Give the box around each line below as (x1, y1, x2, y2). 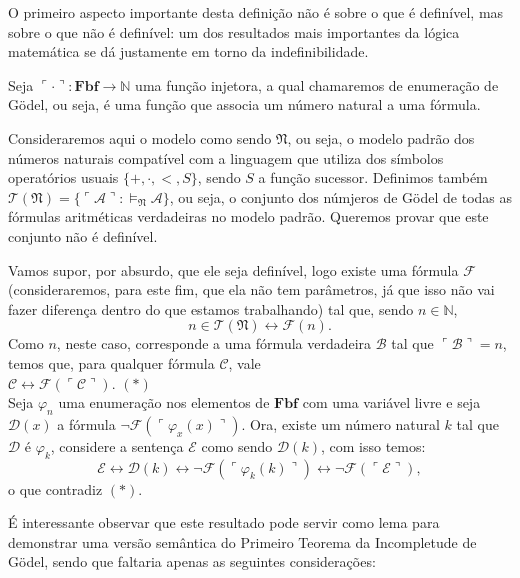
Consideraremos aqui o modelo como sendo (8, 127, 272, 148)
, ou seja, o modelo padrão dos (287, 127, 475, 148)
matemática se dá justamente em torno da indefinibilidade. (8, 41, 369, 62)
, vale (228, 352, 261, 373)
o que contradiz (8, 478, 103, 499)
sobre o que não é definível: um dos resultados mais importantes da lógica (8, 21, 460, 42)
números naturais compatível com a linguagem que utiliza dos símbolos (8, 147, 444, 168)
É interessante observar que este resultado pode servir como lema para (8, 512, 440, 533)
